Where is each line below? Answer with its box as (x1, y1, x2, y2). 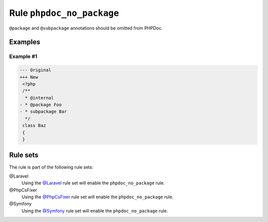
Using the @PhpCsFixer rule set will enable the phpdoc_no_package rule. (21, 194, 174, 200)
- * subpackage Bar (19, 109, 67, 114)
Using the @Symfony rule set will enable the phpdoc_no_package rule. (21, 208, 168, 214)
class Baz (22, 123, 46, 128)
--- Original (19, 67, 52, 73)
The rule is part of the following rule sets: (9, 164, 94, 170)
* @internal (25, 95, 54, 101)
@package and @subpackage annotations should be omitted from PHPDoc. (9, 25, 163, 31)
